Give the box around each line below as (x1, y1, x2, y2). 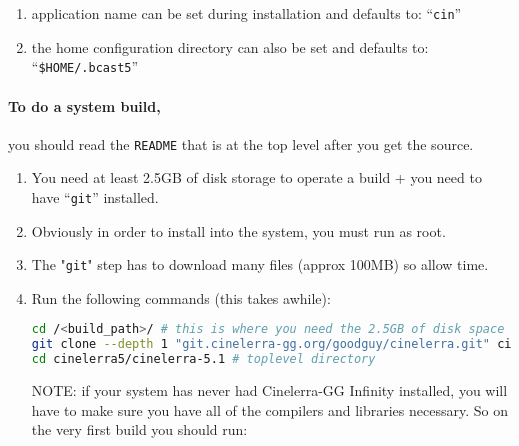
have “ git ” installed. (31, 186, 159, 207)
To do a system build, (8, 95, 161, 116)
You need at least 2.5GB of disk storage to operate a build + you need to (31, 167, 482, 188)
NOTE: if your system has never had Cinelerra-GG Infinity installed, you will (31, 380, 508, 401)
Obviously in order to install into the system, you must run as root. (31, 220, 446, 241)
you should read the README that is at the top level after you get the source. (8, 133, 474, 154)
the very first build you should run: (31, 419, 248, 440)
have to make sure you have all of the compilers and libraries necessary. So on (31, 399, 508, 420)
